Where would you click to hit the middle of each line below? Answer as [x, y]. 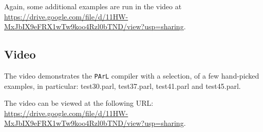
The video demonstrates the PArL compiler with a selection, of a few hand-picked [132, 75]
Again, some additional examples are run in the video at [93, 6]
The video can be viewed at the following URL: [79, 103]
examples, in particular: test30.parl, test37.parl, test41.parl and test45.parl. [123, 86]
